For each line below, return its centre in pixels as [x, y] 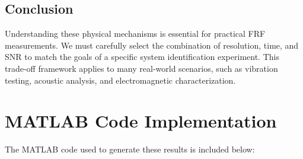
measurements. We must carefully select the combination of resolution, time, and [152, 45]
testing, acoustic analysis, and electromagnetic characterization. [120, 80]
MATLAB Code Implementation [141, 121]
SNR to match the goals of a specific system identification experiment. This [142, 57]
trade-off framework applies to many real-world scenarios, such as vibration [141, 68]
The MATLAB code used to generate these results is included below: [130, 149]
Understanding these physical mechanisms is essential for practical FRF [135, 34]
